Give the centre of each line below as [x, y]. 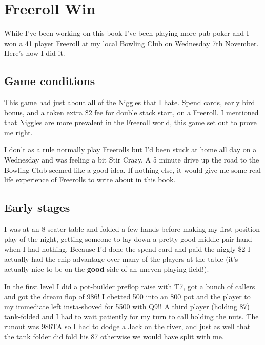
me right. [18, 132]
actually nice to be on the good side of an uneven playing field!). [107, 269]
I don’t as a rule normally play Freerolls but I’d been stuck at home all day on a [130, 149]
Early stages [37, 207]
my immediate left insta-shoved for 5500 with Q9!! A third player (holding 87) [127, 306]
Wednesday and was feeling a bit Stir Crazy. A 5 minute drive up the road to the [132, 160]
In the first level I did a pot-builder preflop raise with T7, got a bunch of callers [130, 286]
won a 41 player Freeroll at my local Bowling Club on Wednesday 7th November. [131, 43]
